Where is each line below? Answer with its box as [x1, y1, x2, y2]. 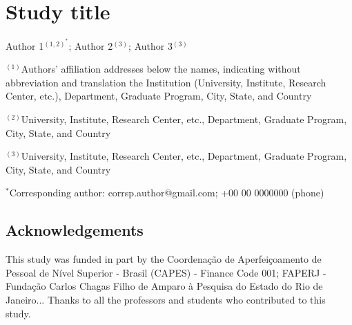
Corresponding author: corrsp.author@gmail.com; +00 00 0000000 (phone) [9, 185, 324, 200]
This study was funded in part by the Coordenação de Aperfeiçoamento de [6, 252, 322, 266]
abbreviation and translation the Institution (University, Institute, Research [6, 75, 326, 89]
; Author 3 [128, 38, 173, 53]
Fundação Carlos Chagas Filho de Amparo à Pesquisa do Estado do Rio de [6, 279, 323, 293]
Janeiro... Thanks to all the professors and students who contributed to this [6, 292, 326, 307]
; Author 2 [68, 38, 113, 53]
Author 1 [6, 38, 44, 53]
